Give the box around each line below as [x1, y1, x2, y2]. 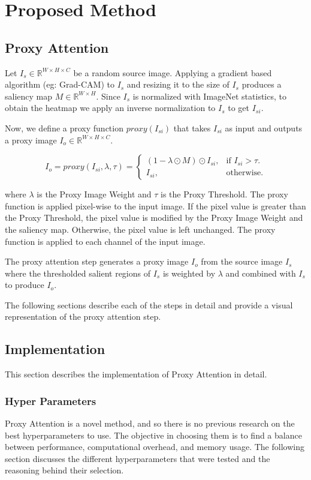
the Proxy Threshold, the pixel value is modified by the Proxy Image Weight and [5, 211, 303, 224]
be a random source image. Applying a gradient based [73, 66, 272, 79]
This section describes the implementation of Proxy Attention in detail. [5, 368, 267, 380]
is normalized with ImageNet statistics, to [132, 89, 286, 102]
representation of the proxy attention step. [5, 310, 161, 323]
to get [228, 101, 249, 114]
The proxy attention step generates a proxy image [5, 255, 189, 268]
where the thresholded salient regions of [5, 266, 151, 279]
